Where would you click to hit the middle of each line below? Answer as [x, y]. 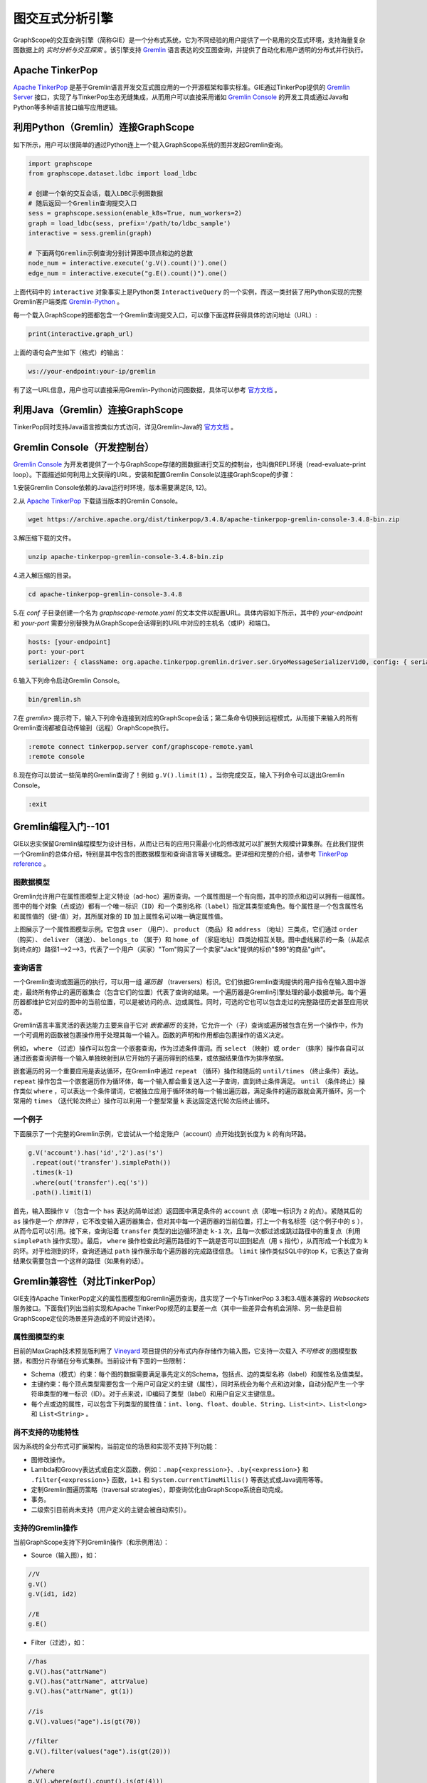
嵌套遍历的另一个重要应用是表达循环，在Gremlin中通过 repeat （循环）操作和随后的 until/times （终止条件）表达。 [188, 1071]
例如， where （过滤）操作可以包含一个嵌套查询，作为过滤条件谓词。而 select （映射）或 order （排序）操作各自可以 [189, 1048]
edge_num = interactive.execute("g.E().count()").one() [128, 273]
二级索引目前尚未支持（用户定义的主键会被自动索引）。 [110, 1509]
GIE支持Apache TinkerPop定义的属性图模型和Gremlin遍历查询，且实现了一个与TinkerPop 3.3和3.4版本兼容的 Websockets [191, 1298]
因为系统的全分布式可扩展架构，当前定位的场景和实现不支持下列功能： [116, 1446]
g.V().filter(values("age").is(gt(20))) [99, 1751]
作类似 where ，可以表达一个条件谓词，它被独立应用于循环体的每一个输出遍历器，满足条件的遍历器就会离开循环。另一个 [190, 1091]
